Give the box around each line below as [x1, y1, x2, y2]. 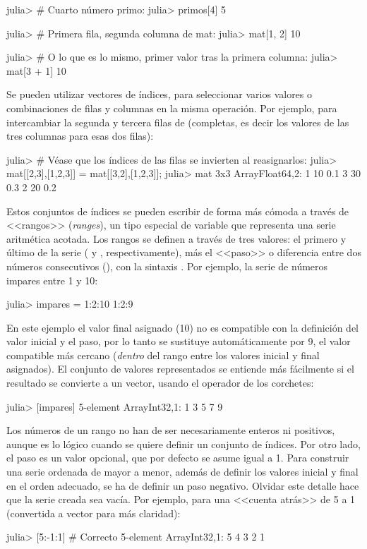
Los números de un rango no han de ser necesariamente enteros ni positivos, [6, 423, 335, 438]
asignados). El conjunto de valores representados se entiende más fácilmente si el [6, 361, 354, 376]
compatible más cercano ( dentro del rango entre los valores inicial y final [6, 347, 320, 362]
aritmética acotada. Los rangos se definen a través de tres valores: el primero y [6, 231, 347, 246]
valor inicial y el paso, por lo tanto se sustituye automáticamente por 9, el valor [6, 334, 351, 349]
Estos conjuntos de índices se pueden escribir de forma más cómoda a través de [6, 203, 349, 218]
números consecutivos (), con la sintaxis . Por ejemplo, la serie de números [6, 258, 328, 273]
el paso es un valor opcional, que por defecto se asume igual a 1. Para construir [6, 450, 349, 465]
